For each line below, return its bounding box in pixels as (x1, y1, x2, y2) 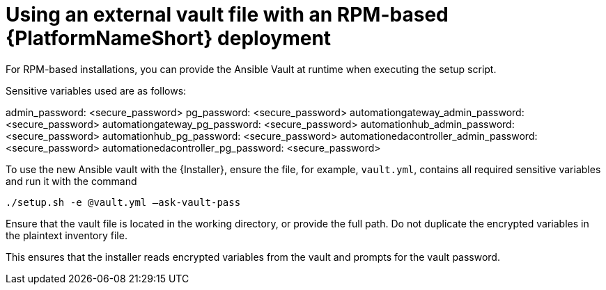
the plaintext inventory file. (6, 229, 127, 241)
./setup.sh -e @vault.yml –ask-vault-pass (6, 196, 241, 208)
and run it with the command (6, 175, 137, 187)
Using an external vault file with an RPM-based (6, 3, 449, 26)
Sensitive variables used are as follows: (6, 84, 187, 97)
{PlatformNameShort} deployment (6, 26, 332, 50)
